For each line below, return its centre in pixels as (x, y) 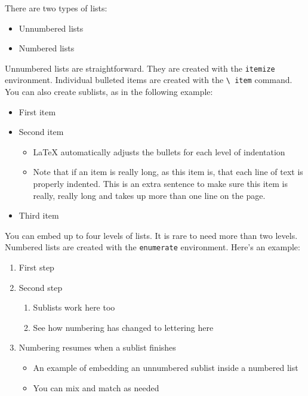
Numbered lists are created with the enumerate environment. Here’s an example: (153, 247)
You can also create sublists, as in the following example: (109, 92)
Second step (41, 287)
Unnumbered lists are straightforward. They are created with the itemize (140, 68)
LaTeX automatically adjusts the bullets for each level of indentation (159, 151)
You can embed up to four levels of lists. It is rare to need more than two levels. (151, 235)
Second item (41, 132)
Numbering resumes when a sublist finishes (97, 347)
